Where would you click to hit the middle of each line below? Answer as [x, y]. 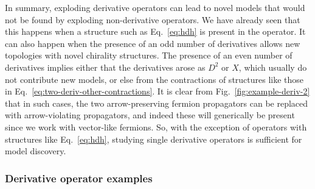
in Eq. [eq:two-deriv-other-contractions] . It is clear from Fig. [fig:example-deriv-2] [157, 91]
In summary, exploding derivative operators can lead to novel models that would [155, 7]
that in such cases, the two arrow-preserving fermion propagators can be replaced [157, 103]
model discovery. [36, 151]
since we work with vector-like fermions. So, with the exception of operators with [156, 127]
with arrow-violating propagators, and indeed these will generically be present [150, 115]
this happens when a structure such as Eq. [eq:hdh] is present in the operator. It [155, 31]
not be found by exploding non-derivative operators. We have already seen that [153, 19]
